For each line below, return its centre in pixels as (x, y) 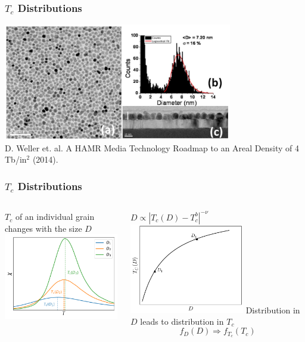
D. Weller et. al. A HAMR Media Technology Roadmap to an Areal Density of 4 (152, 147)
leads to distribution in (182, 321)
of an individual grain (55, 217)
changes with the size (43, 228)
